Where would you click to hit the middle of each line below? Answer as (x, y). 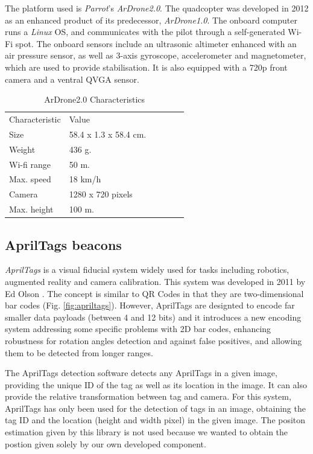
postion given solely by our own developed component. (106, 443)
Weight (22, 149)
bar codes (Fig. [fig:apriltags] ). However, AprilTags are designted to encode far (150, 305)
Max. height (31, 209)
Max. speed (30, 179)
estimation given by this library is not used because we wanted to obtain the (147, 432)
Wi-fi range (30, 164)
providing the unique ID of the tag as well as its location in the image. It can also (156, 384)
